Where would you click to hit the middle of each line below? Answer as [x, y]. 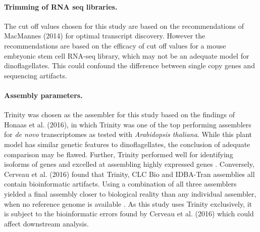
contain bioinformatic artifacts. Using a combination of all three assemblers [120, 184]
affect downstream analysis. [46, 223]
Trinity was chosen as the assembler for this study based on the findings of [119, 114]
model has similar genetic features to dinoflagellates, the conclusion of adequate [127, 144]
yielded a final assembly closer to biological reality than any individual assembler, [130, 193]
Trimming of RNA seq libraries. [61, 6]
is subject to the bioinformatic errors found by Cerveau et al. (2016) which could [129, 214]
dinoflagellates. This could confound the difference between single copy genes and [129, 65]
